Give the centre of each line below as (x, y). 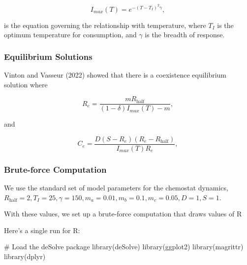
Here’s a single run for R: (42, 230)
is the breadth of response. (185, 35)
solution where (26, 84)
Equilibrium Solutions (48, 56)
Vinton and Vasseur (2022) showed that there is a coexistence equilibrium (115, 74)
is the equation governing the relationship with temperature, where (105, 25)
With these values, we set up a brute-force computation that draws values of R (123, 214)
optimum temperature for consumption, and (70, 35)
